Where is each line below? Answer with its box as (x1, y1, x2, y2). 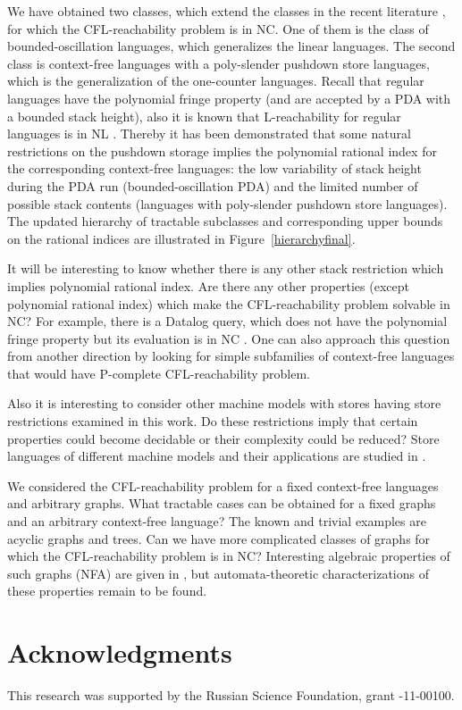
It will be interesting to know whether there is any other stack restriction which (7, 259, 444, 278)
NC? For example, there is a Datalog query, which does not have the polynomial (7, 312, 448, 330)
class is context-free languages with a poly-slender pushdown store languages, (7, 54, 430, 72)
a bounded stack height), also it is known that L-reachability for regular (7, 106, 401, 125)
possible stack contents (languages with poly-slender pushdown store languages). (7, 194, 448, 213)
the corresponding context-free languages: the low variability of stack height (7, 159, 422, 178)
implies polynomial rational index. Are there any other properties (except (7, 276, 409, 295)
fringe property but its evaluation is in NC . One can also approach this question (7, 329, 450, 347)
